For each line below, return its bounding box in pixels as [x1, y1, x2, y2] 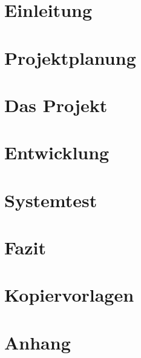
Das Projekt [4, 92, 108, 117]
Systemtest [4, 187, 97, 212]
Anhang [4, 330, 71, 354]
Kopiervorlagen [4, 282, 134, 307]
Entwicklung [4, 140, 110, 165]
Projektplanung [4, 45, 136, 70]
